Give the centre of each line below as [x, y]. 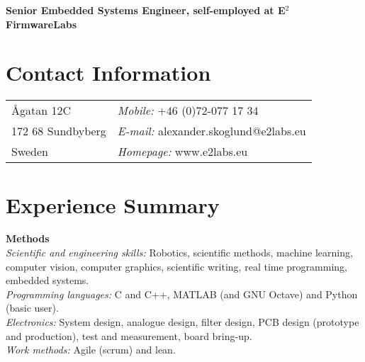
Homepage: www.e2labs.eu [182, 152]
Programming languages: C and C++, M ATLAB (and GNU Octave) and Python [182, 294]
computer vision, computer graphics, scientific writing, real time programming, [176, 266]
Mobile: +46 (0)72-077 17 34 [188, 111]
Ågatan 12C [41, 111]
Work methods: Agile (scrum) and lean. [91, 350]
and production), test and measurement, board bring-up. [129, 335]
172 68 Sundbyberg [59, 131]
